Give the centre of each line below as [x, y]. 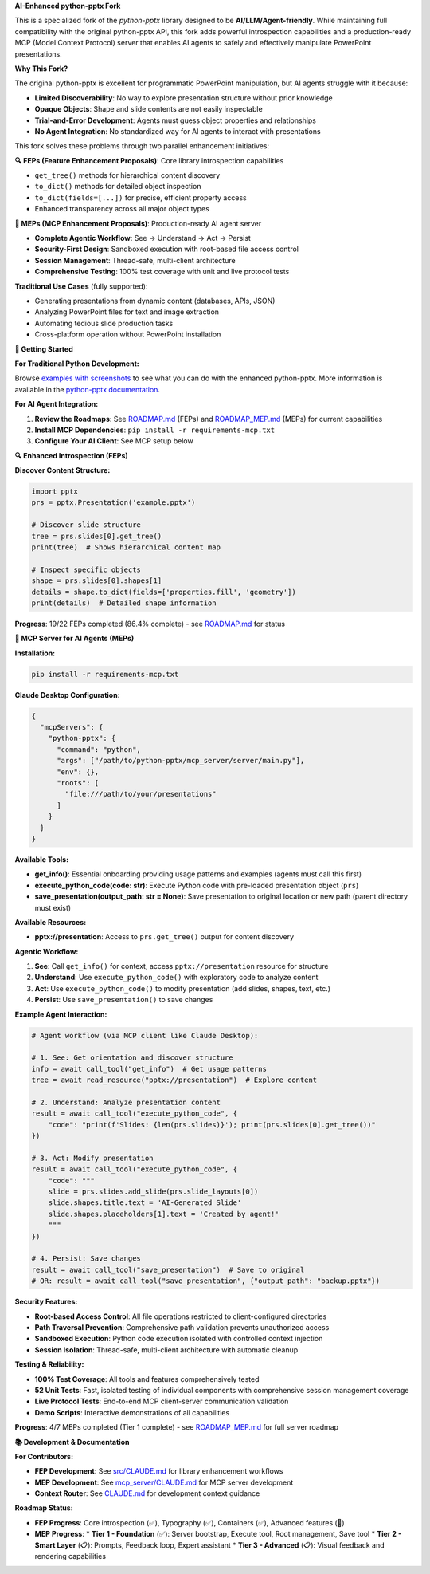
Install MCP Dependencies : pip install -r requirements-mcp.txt [154, 430]
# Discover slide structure [86, 525]
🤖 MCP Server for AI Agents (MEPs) [74, 639]
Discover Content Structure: [63, 470]
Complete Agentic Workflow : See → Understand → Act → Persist [143, 238]
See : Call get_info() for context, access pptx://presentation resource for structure [182, 966]
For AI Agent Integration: [57, 404]
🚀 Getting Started [44, 349]
